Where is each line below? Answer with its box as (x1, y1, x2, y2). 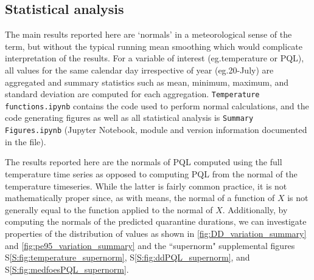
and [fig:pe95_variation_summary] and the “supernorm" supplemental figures (5, 239, 295, 251)
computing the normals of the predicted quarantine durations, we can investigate (5, 215, 307, 228)
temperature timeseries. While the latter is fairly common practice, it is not (5, 179, 287, 192)
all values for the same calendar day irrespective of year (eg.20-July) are (5, 63, 274, 76)
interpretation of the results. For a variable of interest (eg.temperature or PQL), (5, 52, 304, 64)
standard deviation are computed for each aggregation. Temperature (5, 87, 260, 100)
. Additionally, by (222, 203, 288, 216)
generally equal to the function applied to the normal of (5, 203, 213, 216)
